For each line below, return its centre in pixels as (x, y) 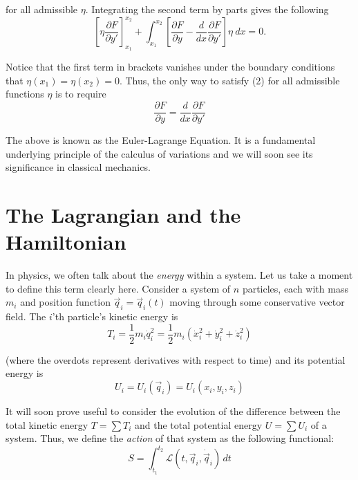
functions (25, 94)
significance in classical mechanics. (78, 167)
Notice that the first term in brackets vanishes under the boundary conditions (170, 67)
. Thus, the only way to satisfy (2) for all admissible (229, 80)
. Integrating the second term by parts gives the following (207, 9)
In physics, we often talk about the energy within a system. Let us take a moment (179, 275)
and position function (65, 302)
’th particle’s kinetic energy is (115, 316)
